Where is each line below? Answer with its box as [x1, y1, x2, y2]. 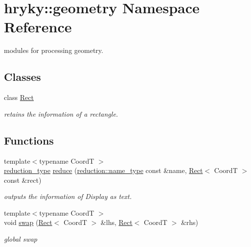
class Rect [4, 92, 34, 102]
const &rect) [4, 174, 42, 185]
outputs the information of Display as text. [4, 191, 132, 201]
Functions [4, 132, 54, 148]
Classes [4, 69, 41, 84]
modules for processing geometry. [4, 45, 103, 55]
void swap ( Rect [4, 217, 52, 227]
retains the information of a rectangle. [4, 108, 118, 119]
